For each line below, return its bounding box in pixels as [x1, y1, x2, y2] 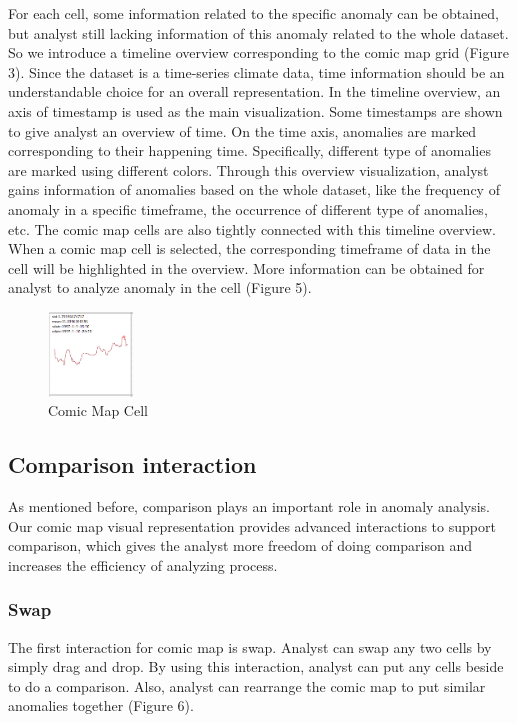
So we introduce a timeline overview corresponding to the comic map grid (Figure [8, 42, 509, 63]
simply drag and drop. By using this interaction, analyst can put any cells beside [8, 656, 504, 677]
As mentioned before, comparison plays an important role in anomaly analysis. [8, 496, 491, 517]
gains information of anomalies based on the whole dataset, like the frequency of [8, 179, 500, 200]
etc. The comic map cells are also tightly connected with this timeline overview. [8, 218, 496, 239]
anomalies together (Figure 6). [8, 695, 194, 716]
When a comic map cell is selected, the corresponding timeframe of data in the [8, 238, 491, 259]
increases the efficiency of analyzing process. [8, 554, 278, 575]
